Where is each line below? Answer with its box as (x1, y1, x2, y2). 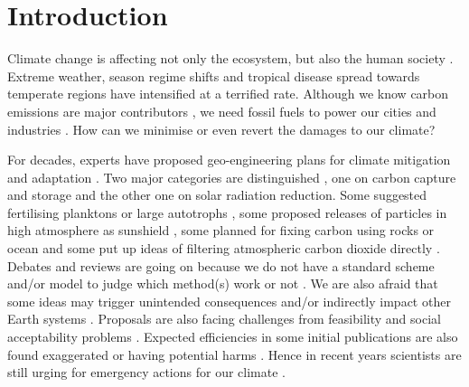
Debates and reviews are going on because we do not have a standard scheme (7, 256, 435, 275)
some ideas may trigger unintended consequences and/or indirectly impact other (7, 291, 451, 310)
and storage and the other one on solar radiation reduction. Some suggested (7, 185, 427, 204)
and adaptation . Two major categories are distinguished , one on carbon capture (7, 167, 456, 186)
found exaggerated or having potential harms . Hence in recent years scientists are (7, 345, 462, 363)
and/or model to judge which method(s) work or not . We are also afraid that (7, 274, 438, 293)
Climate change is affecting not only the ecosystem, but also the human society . (7, 49, 454, 68)
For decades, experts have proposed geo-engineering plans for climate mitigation (7, 150, 451, 169)
